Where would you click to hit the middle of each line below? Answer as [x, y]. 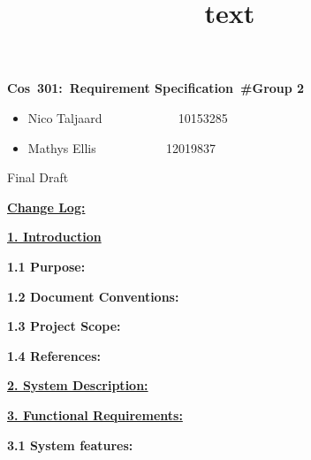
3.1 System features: [70, 445]
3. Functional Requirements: [95, 414]
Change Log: [46, 207]
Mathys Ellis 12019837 [122, 147]
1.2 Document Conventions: [93, 296]
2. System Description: [78, 385]
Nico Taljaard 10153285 [128, 117]
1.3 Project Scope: [64, 326]
